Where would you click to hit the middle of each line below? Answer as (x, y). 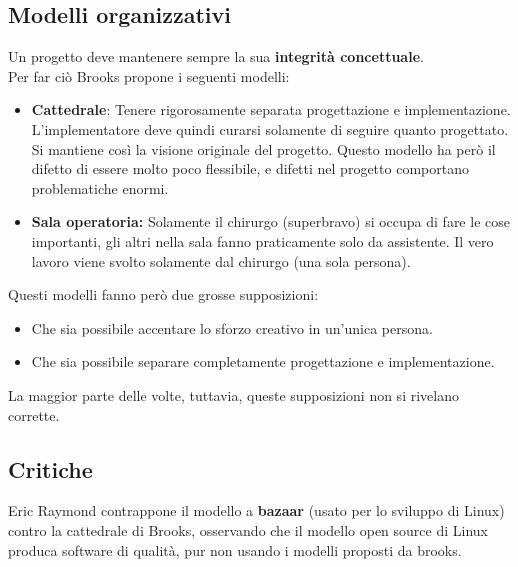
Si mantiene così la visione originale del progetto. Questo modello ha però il (263, 148)
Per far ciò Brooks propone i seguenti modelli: (149, 75)
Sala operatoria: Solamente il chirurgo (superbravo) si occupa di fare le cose (270, 221)
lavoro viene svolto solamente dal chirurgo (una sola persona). (221, 260)
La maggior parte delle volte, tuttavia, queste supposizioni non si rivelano (233, 394)
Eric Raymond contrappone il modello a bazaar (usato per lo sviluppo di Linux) (256, 510)
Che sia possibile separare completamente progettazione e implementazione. (263, 361)
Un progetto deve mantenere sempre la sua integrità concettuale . (216, 56)
